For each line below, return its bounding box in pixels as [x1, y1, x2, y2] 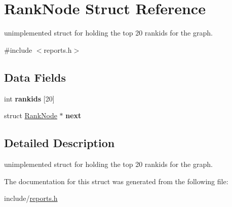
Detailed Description [4, 135, 115, 151]
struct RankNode [4, 110, 57, 121]
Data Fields [4, 69, 66, 85]
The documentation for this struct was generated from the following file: [4, 176, 228, 186]
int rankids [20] [4, 93, 55, 103]
